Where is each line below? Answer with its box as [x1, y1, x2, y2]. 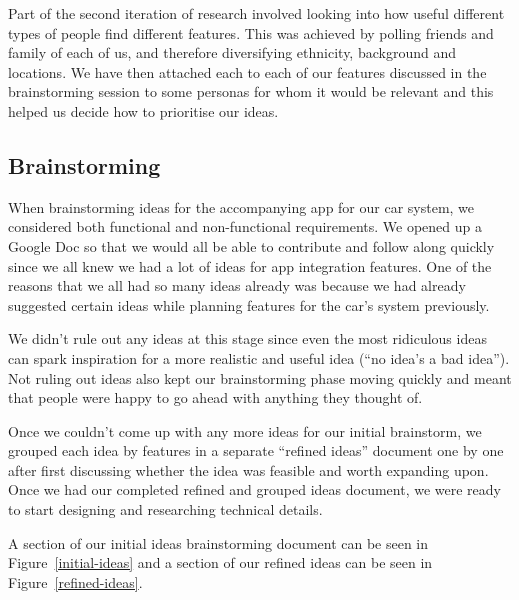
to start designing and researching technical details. [8, 499, 323, 520]
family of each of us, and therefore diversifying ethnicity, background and [8, 42, 456, 63]
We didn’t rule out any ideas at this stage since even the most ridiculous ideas [8, 328, 487, 349]
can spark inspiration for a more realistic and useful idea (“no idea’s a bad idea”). [8, 347, 510, 368]
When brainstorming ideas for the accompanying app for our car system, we [8, 196, 475, 217]
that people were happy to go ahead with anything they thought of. [8, 387, 423, 408]
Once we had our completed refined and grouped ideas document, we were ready [8, 479, 501, 500]
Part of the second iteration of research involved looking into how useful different [8, 3, 505, 23]
